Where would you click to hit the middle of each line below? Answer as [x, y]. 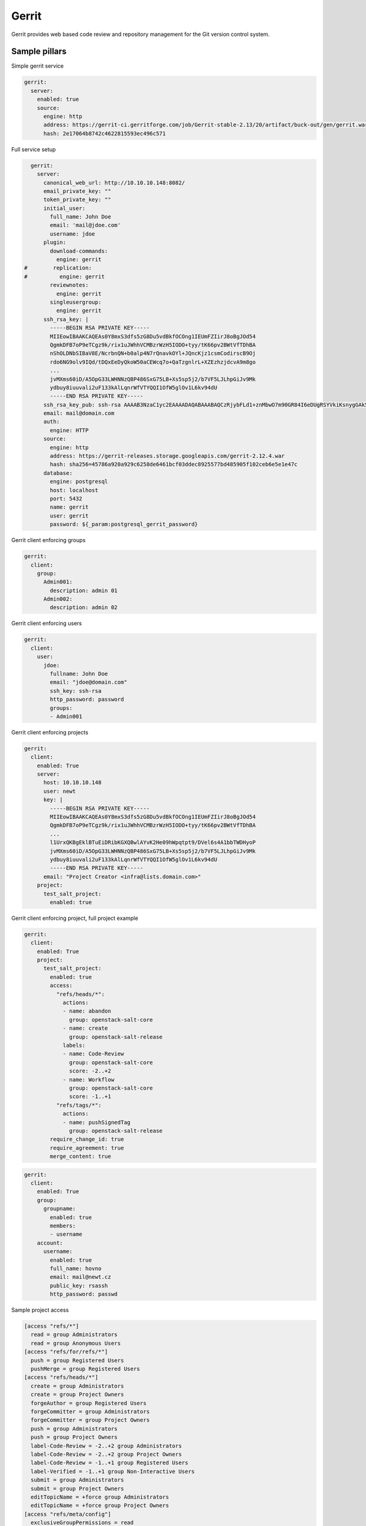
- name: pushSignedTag [96, 1122]
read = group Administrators [74, 1335]
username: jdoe [73, 234]
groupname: [60, 1209]
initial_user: [64, 208]
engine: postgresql [79, 482]
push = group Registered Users [77, 1360]
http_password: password [87, 700]
